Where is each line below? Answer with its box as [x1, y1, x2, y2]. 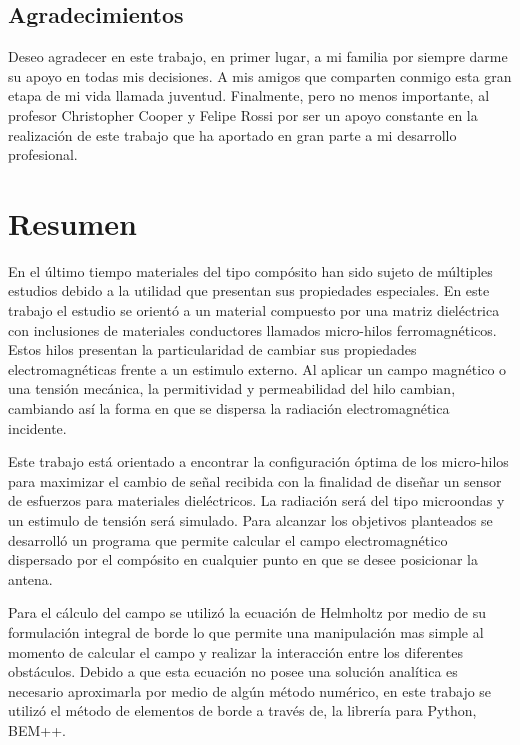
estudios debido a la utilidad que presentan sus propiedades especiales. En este [8, 280, 490, 301]
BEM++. [8, 719, 66, 740]
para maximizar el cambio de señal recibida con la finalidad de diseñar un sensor [8, 470, 502, 491]
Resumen [8, 202, 137, 243]
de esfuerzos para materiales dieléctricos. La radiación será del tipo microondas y [8, 490, 505, 511]
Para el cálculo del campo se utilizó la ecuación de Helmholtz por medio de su [8, 602, 486, 623]
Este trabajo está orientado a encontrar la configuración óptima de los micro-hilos [8, 451, 509, 472]
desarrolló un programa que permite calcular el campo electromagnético [8, 529, 448, 550]
